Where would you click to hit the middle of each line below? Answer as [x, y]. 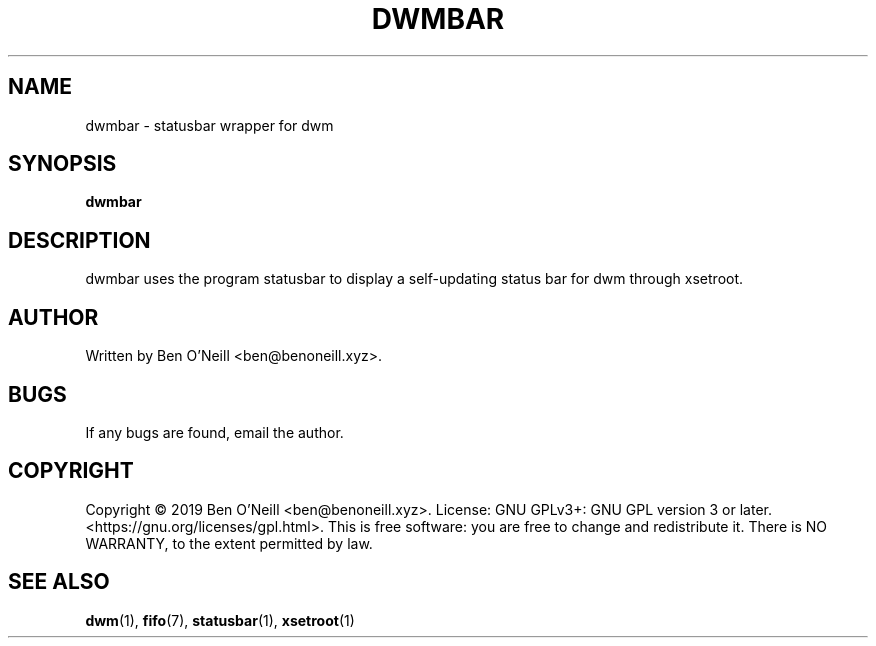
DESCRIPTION [79, 240]
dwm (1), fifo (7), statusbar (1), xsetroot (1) [220, 620]
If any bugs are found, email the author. [214, 432]
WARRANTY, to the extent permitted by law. [229, 543]
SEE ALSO [59, 582]
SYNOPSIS [62, 164]
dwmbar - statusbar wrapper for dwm [209, 125]
